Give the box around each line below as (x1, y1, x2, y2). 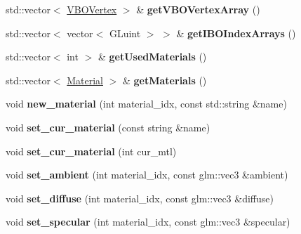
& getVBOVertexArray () (136, 2, 260, 16)
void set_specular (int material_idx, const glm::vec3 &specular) (6, 214, 290, 229)
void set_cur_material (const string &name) (6, 119, 210, 134)
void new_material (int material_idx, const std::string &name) (6, 96, 287, 111)
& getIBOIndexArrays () (176, 25, 296, 40)
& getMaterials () (123, 72, 207, 87)
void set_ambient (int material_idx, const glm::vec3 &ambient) (6, 167, 288, 182)
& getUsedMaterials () (98, 49, 207, 64)
